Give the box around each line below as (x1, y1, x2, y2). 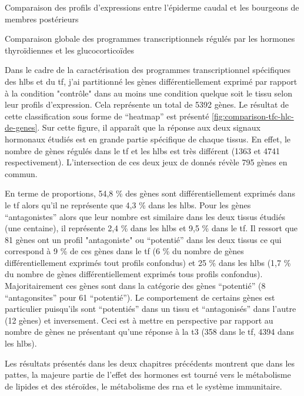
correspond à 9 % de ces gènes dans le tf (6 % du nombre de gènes (5, 245, 244, 257)
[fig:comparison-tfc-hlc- (212, 109, 294, 122)
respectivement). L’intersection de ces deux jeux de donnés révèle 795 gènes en (5, 156, 288, 168)
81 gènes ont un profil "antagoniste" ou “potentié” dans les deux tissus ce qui (5, 233, 282, 245)
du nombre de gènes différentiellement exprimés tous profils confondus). (5, 268, 263, 280)
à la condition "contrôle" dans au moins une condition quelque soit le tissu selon (5, 86, 292, 99)
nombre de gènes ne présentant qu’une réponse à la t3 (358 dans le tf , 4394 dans (5, 325, 295, 338)
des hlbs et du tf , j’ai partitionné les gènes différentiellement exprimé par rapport (5, 75, 298, 87)
